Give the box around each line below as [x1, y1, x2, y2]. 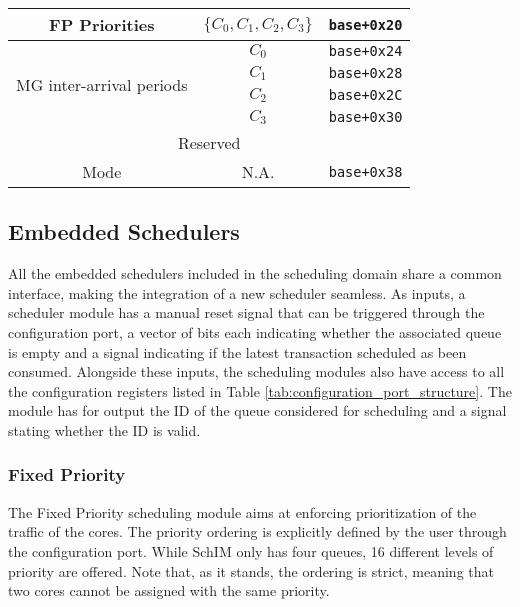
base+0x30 [328, 109, 403, 125]
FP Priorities [49, 13, 155, 36]
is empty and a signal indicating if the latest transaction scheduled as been [8, 341, 467, 362]
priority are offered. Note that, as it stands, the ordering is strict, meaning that [8, 560, 494, 581]
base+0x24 [328, 43, 403, 59]
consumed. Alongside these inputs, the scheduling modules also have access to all [8, 361, 505, 382]
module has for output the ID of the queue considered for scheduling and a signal [8, 400, 507, 421]
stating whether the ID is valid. [8, 419, 201, 440]
